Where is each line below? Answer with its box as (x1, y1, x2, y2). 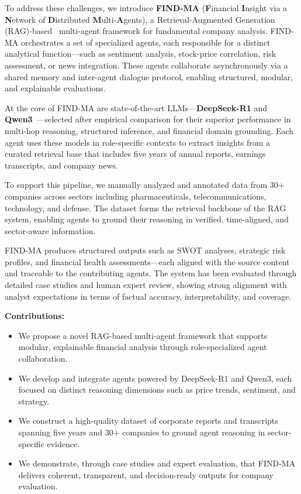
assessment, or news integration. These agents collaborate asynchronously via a (5, 59, 288, 71)
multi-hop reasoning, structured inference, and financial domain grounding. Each (5, 124, 294, 136)
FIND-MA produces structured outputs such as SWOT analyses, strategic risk (5, 244, 286, 256)
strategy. (18, 394, 50, 407)
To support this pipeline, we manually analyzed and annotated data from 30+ (5, 179, 285, 191)
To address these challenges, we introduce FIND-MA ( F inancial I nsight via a (5, 2, 288, 13)
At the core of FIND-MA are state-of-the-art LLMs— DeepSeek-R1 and (5, 101, 268, 114)
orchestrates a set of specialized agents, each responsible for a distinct (21, 36, 271, 48)
